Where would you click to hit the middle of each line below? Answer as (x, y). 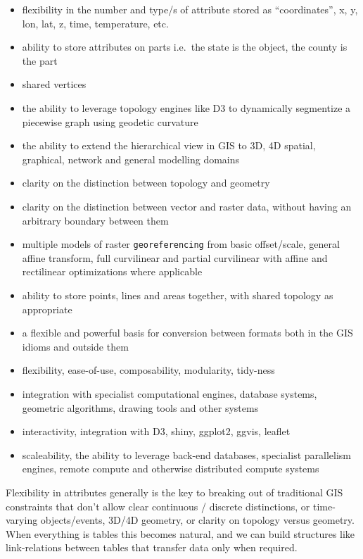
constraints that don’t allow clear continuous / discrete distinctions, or (158, 506)
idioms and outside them (75, 346)
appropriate (47, 309)
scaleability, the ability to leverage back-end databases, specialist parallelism (186, 454)
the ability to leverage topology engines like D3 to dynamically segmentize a (186, 107)
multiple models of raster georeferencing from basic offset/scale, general (181, 244)
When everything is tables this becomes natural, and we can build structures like (180, 533)
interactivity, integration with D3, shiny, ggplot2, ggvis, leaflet (156, 431)
